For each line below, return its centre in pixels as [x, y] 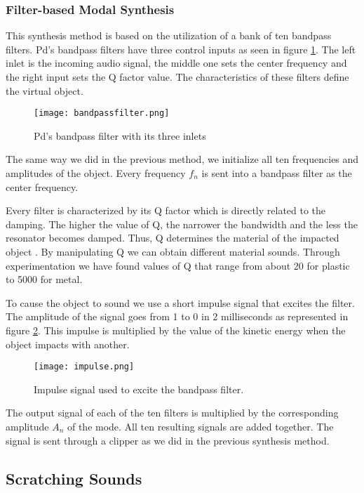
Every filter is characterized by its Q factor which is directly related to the [166, 210]
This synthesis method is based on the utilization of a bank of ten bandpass [169, 35]
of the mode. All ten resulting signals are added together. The [200, 426]
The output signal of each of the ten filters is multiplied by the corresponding [172, 413]
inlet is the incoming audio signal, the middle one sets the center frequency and [176, 63]
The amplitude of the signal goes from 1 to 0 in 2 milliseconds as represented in [177, 316]
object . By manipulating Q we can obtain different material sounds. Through [173, 251]
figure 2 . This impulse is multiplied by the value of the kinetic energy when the [176, 330]
